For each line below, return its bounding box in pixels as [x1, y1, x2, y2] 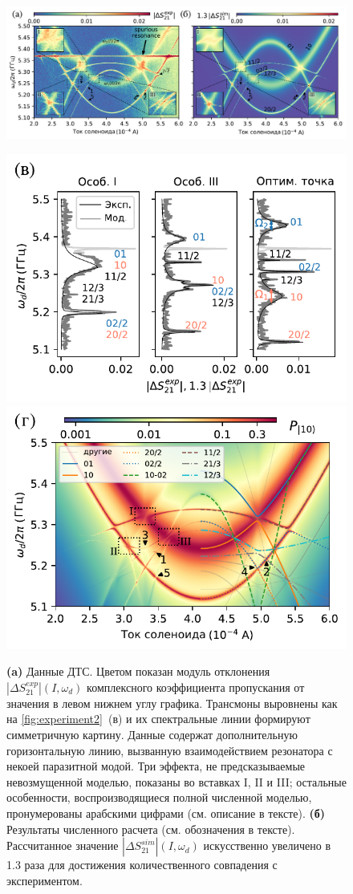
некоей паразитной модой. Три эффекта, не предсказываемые [6, 758, 306, 774]
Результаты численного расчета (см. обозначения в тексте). [6, 820, 295, 837]
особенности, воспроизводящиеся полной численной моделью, [6, 789, 312, 806]
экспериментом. [6, 872, 83, 888]
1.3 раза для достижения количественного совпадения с [6, 856, 278, 873]
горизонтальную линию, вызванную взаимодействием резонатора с [6, 742, 333, 758]
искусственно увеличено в [203, 837, 331, 854]
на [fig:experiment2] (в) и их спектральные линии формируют [6, 710, 310, 727]
